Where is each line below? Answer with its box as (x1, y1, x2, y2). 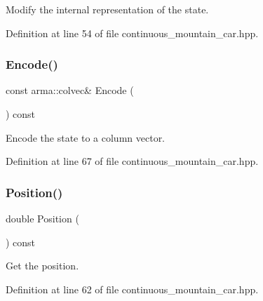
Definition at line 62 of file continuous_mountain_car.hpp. (6, 281, 259, 296)
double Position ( (6, 211, 79, 225)
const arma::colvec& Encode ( (6, 83, 134, 98)
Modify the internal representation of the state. (6, 2, 209, 16)
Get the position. (6, 258, 79, 273)
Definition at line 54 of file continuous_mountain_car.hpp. (6, 25, 259, 40)
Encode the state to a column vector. (6, 130, 166, 145)
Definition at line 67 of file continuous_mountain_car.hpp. (6, 154, 259, 168)
